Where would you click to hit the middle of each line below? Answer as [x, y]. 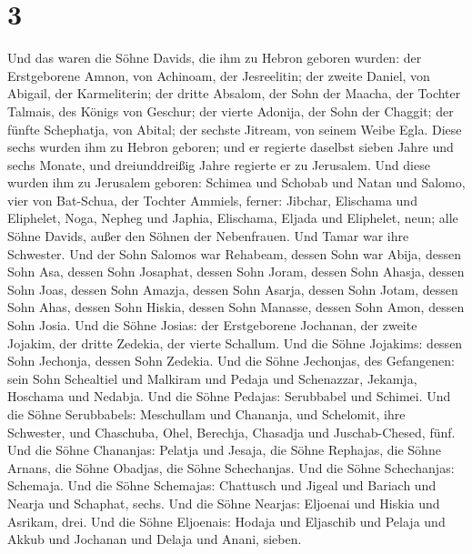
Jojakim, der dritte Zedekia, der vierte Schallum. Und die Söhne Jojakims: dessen [235, 342]
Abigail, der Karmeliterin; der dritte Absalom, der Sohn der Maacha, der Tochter [234, 93]
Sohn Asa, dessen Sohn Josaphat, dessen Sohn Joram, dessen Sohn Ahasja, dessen [236, 272]
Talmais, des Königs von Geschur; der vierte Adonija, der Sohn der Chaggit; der [231, 111]
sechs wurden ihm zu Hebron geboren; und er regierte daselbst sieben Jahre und [231, 147]
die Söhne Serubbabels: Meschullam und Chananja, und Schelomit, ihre [206, 414]
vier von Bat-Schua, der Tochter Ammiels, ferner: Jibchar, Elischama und [212, 200]
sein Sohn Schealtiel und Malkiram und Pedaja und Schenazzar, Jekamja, [212, 378]
